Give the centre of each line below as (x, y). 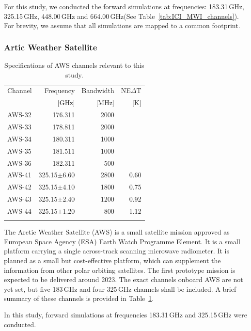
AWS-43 (19, 199)
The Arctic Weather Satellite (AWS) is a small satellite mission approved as (117, 232)
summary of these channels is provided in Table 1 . (79, 298)
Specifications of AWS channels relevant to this (74, 65)
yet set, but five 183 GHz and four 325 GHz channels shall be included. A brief (120, 289)
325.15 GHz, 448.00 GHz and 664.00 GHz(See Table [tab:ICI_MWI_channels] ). (121, 16)
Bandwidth (98, 90)
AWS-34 (19, 138)
